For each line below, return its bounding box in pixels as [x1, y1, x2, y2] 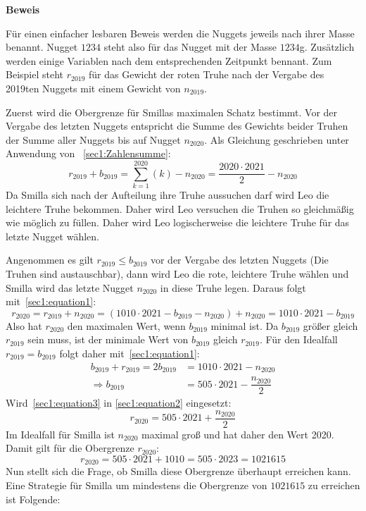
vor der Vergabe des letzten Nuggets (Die [150, 252, 329, 267]
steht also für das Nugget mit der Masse [103, 39, 277, 54]
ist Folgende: [6, 491, 61, 506]
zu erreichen [308, 478, 360, 493]
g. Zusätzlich [299, 39, 355, 54]
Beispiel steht [6, 67, 63, 82]
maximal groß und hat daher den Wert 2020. [141, 426, 334, 441]
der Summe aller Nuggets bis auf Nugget [6, 132, 181, 147]
